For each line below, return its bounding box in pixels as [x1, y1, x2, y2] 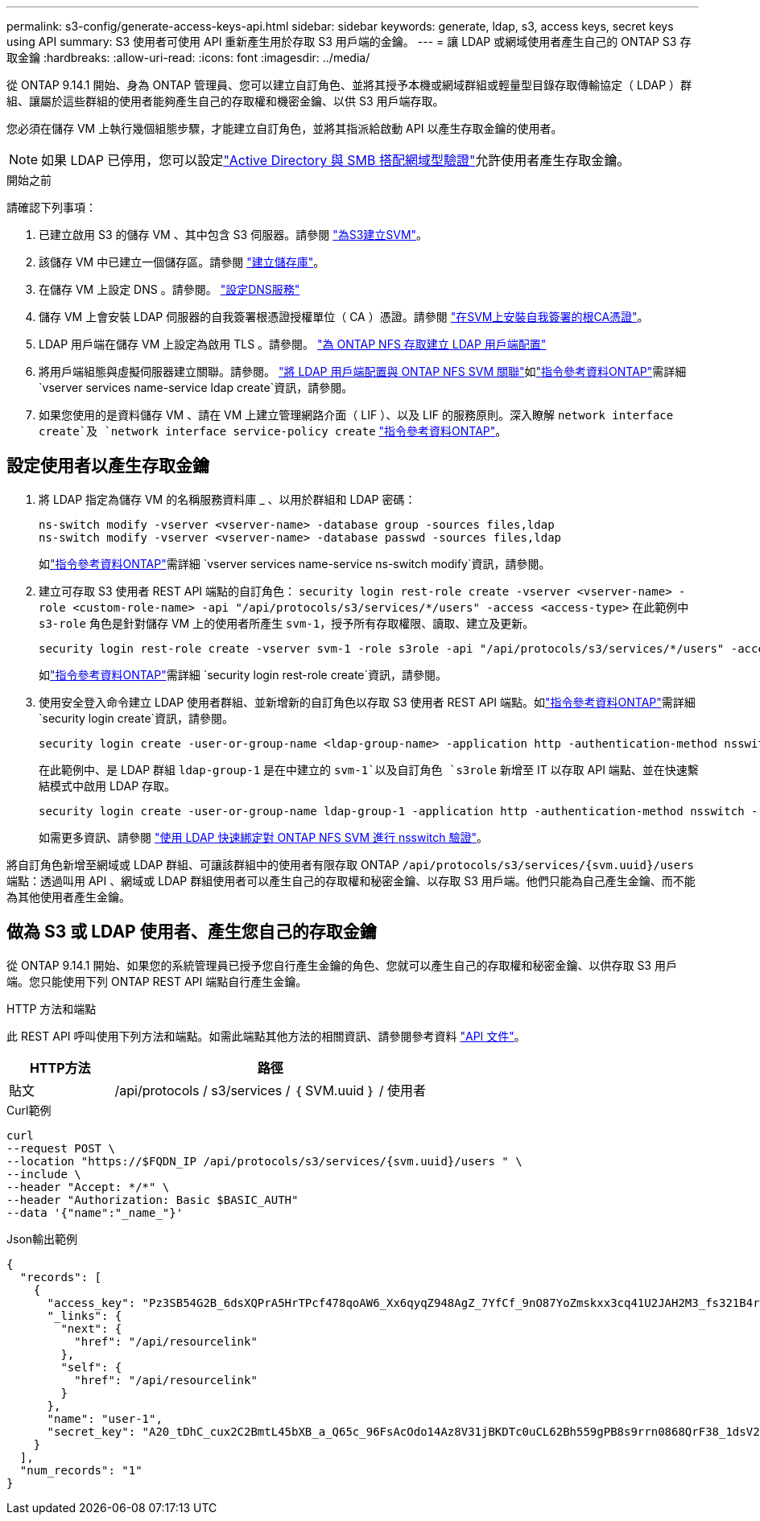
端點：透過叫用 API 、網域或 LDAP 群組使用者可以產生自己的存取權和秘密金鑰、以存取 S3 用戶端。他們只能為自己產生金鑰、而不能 [6, 873, 696, 888]
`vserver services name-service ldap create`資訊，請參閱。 [39, 381, 353, 394]
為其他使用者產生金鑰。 [6, 889, 130, 904]
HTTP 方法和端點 [6, 1001, 97, 1016]
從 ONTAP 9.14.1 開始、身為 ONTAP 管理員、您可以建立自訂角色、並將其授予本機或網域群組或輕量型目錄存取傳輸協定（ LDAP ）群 [6, 78, 692, 92]
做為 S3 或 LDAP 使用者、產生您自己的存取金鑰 [6, 921, 377, 942]
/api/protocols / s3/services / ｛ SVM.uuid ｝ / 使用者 [114, 1082, 426, 1098]
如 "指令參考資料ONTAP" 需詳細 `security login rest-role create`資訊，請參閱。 [39, 667, 448, 682]
